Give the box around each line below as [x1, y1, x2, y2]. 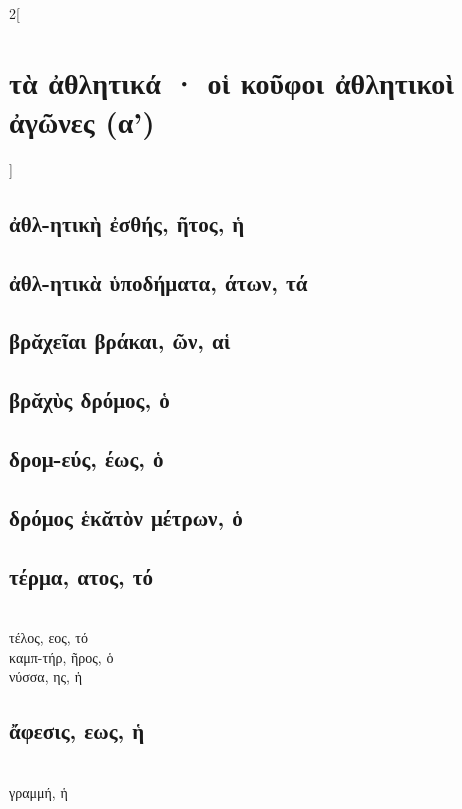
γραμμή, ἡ [9, 781, 68, 802]
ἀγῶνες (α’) [9, 100, 155, 141]
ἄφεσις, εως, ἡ [9, 715, 145, 746]
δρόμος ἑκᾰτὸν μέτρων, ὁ [9, 501, 243, 532]
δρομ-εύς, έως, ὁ [9, 443, 164, 474]
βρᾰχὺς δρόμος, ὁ [9, 384, 170, 415]
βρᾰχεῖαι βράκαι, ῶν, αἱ [9, 325, 231, 356]
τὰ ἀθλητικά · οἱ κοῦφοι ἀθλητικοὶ [9, 61, 454, 102]
